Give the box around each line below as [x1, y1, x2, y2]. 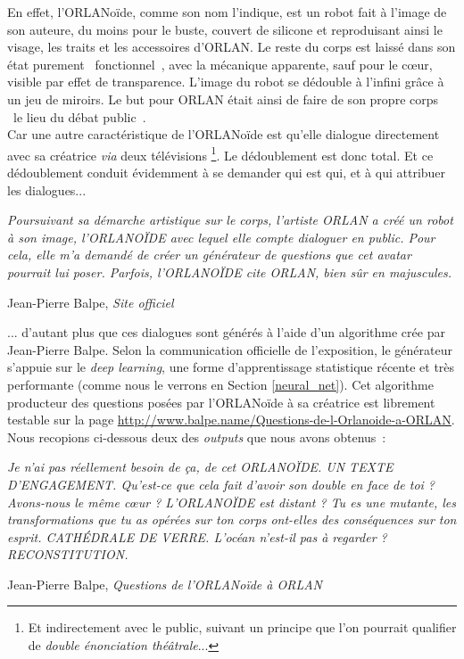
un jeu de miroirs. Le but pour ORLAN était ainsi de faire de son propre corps [7, 89, 439, 108]
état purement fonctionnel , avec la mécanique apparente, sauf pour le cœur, [7, 54, 433, 73]
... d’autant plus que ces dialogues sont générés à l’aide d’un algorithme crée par [7, 323, 445, 342]
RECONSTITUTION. [7, 545, 128, 564]
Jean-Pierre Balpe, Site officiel [7, 292, 174, 311]
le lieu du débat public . [12, 107, 146, 126]
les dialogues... [7, 180, 87, 199]
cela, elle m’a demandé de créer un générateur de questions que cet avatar [7, 245, 411, 264]
